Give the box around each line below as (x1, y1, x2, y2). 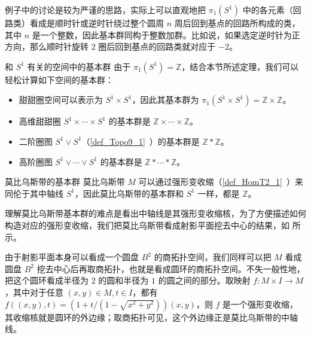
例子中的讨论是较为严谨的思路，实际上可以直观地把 (5, 4, 206, 16)
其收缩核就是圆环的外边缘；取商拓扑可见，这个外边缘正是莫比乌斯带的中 (5, 310, 289, 323)
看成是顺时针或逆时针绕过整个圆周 (29, 17, 164, 29)
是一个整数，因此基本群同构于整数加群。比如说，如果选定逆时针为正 (32, 28, 300, 41)
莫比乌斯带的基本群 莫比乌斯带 (5, 175, 125, 188)
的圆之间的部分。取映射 (158, 274, 251, 287)
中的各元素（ (242, 4, 293, 16)
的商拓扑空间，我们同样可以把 (154, 251, 272, 263)
